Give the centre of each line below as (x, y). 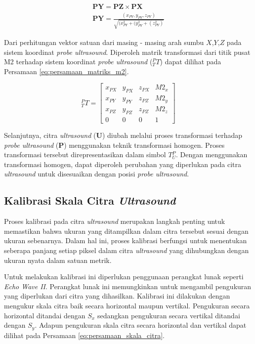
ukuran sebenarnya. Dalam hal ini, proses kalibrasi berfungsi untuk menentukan (126, 240)
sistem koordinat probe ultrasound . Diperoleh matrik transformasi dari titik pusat (127, 52)
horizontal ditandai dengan (45, 315)
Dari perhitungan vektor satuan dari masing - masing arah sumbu (104, 42)
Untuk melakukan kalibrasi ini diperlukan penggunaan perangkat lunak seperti (124, 277)
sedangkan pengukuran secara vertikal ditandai (169, 315)
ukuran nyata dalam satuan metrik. (58, 260)
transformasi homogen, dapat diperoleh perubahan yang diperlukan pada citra (123, 164)
